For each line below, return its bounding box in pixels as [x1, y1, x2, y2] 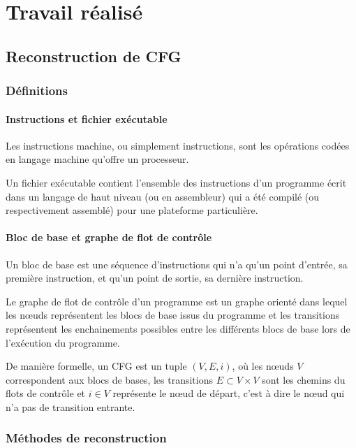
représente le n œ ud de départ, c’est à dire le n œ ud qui [112, 386, 345, 400]
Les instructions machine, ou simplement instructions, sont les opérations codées [6, 138, 350, 152]
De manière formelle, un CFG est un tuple [6, 359, 187, 373]
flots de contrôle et [6, 386, 86, 400]
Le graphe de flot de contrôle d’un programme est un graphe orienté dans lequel [6, 294, 348, 308]
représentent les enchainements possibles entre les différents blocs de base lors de [6, 321, 350, 335]
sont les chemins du [262, 372, 346, 386]
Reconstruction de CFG [6, 45, 181, 66]
